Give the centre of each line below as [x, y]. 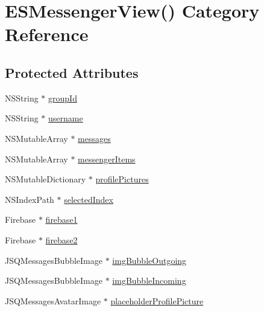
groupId [63, 98]
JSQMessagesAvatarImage [53, 300]
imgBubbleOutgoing [149, 260]
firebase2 [61, 239]
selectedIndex [89, 199]
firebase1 [61, 220]
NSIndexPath [30, 199]
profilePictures [122, 179]
